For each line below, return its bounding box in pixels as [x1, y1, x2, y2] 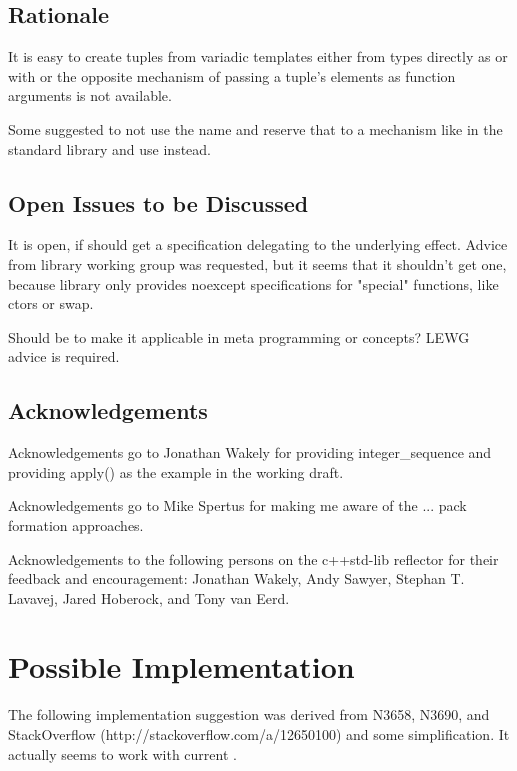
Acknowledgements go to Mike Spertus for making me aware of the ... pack [8, 495, 467, 516]
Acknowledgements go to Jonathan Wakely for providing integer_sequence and [8, 442, 492, 463]
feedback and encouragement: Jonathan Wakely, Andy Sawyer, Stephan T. [8, 568, 465, 589]
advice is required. [8, 346, 120, 367]
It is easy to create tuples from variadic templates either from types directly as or [8, 46, 508, 67]
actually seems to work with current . [8, 743, 237, 764]
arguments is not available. [8, 85, 172, 106]
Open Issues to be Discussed [8, 187, 309, 218]
